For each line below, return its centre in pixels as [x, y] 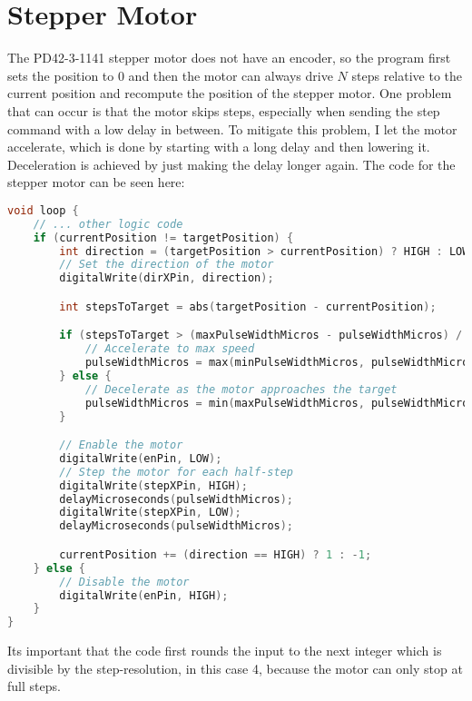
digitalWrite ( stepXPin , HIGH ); [153, 485]
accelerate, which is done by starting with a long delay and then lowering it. [219, 147]
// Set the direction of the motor [167, 265]
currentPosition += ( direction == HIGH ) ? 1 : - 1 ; [216, 554]
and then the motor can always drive [231, 75]
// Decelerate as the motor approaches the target [241, 389]
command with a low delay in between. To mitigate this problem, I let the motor [232, 128]
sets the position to [61, 75]
